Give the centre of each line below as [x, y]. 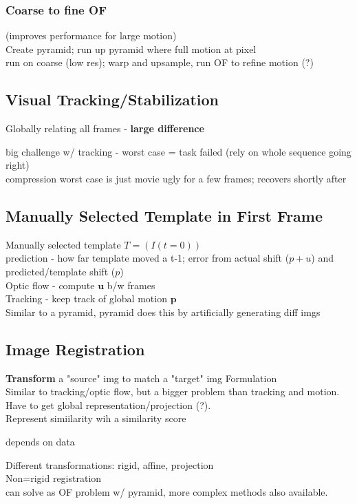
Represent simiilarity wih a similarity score [96, 418]
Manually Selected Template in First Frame [164, 215]
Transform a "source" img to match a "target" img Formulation [141, 378]
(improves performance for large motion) [91, 35]
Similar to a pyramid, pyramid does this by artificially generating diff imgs [163, 312]
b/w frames [131, 285]
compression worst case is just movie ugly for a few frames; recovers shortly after [176, 178]
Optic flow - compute [50, 285]
